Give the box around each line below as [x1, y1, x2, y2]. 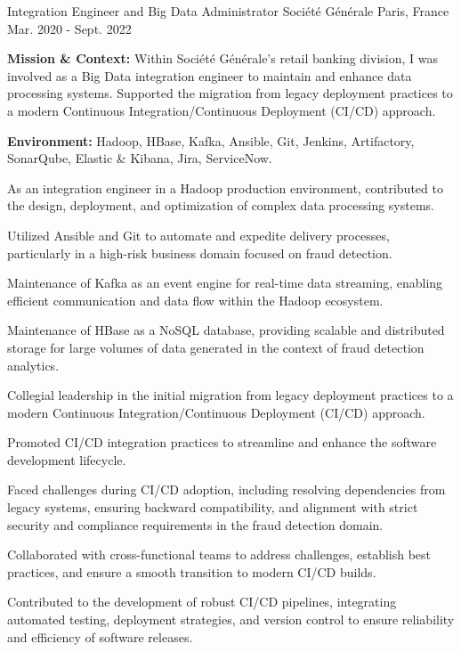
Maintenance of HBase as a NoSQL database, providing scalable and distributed [7, 321, 445, 339]
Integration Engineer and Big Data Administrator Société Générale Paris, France [7, 2, 449, 20]
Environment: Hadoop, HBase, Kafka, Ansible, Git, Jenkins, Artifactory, [7, 131, 415, 150]
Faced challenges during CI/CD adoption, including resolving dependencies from [7, 480, 446, 499]
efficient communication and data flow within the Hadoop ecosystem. [7, 290, 384, 309]
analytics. [7, 355, 60, 374]
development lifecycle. [7, 450, 126, 469]
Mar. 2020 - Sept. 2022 [7, 19, 132, 37]
